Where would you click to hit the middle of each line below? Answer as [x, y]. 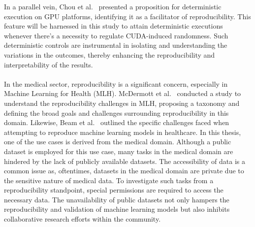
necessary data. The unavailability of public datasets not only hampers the [117, 199]
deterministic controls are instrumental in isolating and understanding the [116, 45]
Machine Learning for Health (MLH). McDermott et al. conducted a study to [123, 93]
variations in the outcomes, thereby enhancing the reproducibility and [110, 54]
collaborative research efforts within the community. [82, 219]
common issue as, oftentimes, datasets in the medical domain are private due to [124, 171]
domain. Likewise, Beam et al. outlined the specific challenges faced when [117, 122]
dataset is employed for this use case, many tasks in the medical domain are [119, 151]
